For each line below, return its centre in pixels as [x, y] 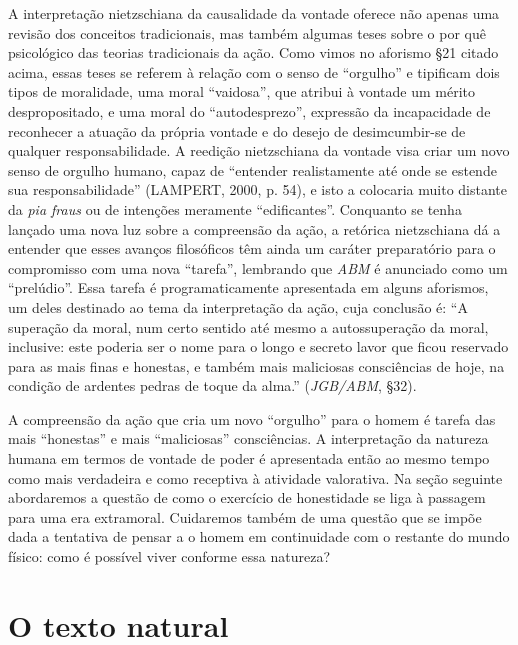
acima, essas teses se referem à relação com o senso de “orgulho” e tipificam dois [254, 71]
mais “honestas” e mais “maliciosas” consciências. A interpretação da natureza [248, 438]
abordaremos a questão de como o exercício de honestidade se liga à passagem [247, 497]
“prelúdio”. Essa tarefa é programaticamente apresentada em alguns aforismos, [248, 287]
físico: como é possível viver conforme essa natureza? [169, 556]
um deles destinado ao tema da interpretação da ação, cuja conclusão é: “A [238, 306]
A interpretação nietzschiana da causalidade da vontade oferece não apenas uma [254, 13]
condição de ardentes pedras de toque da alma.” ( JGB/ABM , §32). [212, 385]
